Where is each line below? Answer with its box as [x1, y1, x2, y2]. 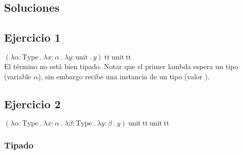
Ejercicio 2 [4, 96, 61, 111]
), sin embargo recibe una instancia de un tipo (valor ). [38, 71, 210, 81]
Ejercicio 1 [4, 29, 61, 45]
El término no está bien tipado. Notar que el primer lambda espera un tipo [4, 60, 238, 71]
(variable [4, 71, 32, 81]
